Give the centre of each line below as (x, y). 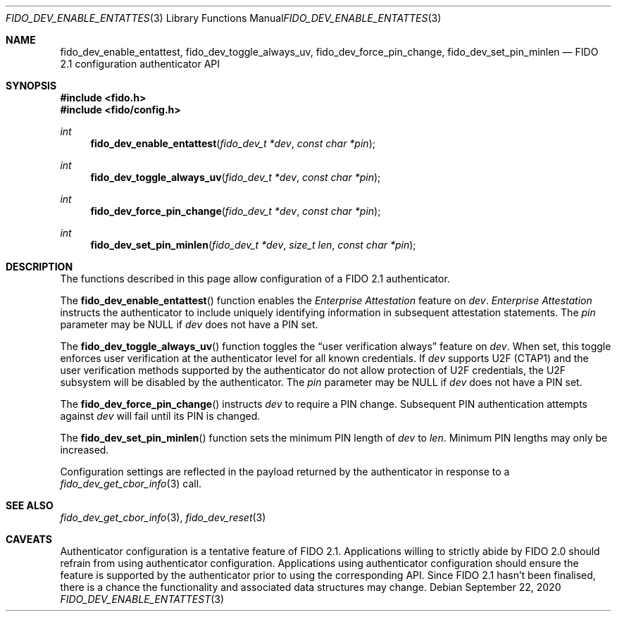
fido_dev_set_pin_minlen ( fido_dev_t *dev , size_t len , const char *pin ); (253, 245)
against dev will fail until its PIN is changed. (160, 416)
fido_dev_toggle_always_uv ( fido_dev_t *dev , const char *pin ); (236, 177)
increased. (85, 450)
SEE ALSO (30, 505)
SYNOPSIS (31, 86)
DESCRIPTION (39, 267)
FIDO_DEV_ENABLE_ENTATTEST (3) (142, 599)
